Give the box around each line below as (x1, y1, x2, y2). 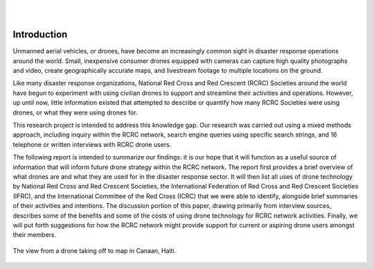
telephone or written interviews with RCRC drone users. (12, 140, 172, 148)
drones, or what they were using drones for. (12, 108, 138, 116)
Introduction (12, 28, 68, 41)
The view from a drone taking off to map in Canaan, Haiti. (12, 246, 177, 254)
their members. (12, 231, 57, 239)
